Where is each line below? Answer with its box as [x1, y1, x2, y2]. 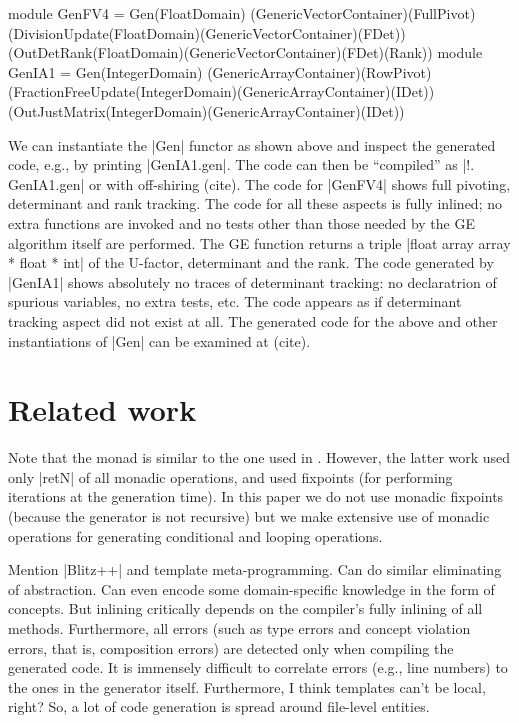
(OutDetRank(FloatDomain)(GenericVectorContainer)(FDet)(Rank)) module [8, 42, 483, 63]
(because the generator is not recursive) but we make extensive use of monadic [8, 506, 490, 526]
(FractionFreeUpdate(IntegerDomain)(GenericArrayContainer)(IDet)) [8, 81, 435, 102]
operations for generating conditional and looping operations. [8, 525, 383, 546]
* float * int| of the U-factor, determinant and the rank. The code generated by [8, 252, 494, 273]
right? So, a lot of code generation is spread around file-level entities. [8, 696, 430, 717]
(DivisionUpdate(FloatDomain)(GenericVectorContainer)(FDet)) [8, 22, 406, 43]
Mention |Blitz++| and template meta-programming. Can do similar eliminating [8, 559, 502, 580]
